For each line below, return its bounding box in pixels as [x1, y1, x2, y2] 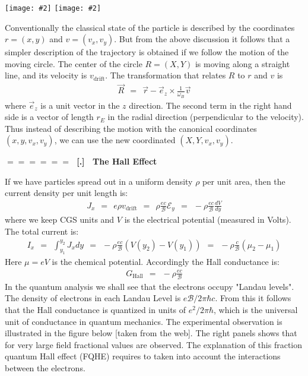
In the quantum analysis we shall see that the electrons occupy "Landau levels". [5, 280, 294, 292]
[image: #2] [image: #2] [5, 4, 101, 12]
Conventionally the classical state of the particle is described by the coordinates [5, 21, 295, 33]
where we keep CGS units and [5, 213, 115, 226]
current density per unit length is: [5, 187, 128, 199]
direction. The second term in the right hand [129, 99, 292, 111]
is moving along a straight [195, 57, 290, 69]
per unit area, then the [202, 175, 285, 187]
